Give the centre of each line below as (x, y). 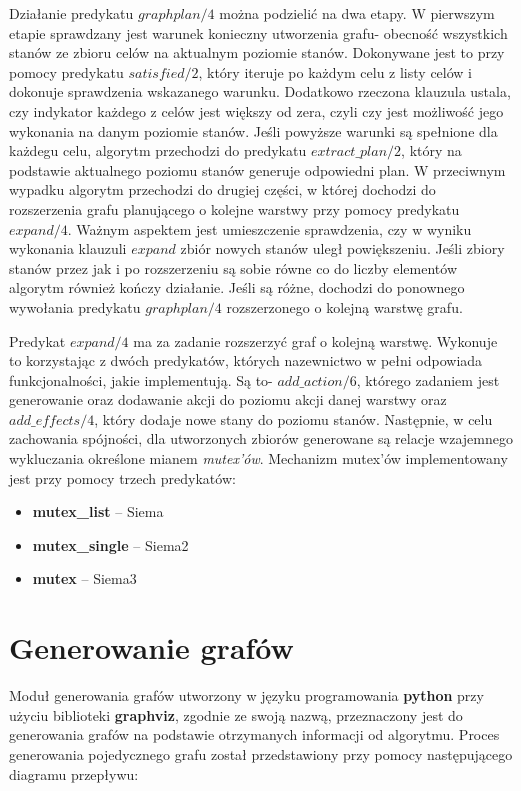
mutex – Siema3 (84, 578)
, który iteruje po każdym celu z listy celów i (335, 71)
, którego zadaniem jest (428, 379)
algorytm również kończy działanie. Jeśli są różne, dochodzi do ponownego (237, 287)
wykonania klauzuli (68, 248)
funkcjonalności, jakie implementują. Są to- (141, 379)
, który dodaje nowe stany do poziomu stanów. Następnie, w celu (293, 418)
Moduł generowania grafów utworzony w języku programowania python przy (246, 695)
